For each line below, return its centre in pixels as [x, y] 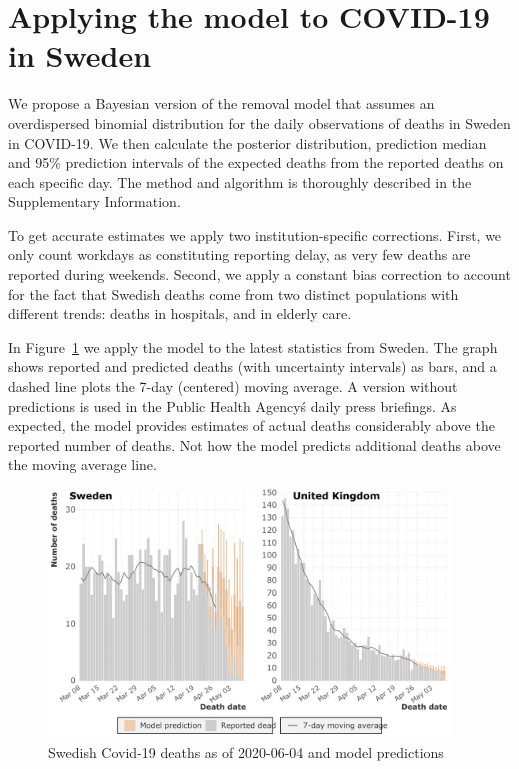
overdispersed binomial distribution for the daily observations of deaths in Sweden [259, 122]
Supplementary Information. [94, 201]
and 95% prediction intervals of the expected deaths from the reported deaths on [256, 162]
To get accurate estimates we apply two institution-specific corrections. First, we [255, 234]
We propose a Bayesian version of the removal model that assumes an [221, 103]
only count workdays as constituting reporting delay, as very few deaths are [239, 254]
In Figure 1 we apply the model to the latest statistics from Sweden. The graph [253, 346]
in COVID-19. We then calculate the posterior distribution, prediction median [247, 142]
